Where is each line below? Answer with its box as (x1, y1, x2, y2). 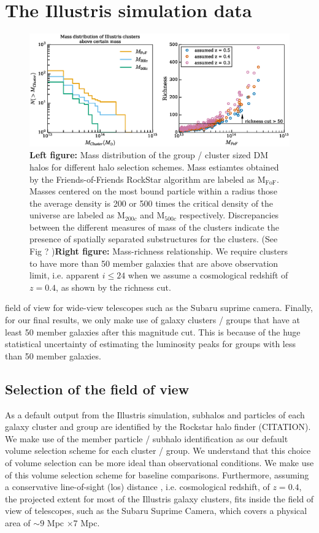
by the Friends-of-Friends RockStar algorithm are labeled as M (29, 172, 266, 185)
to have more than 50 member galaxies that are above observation (29, 256, 279, 269)
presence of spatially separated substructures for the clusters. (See (29, 232, 278, 245)
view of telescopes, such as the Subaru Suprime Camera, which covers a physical (5, 504, 307, 517)
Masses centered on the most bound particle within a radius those (29, 185, 277, 197)
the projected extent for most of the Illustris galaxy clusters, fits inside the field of (5, 492, 314, 505)
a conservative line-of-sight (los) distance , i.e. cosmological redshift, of (5, 480, 270, 493)
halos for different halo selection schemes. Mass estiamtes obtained (29, 160, 279, 173)
